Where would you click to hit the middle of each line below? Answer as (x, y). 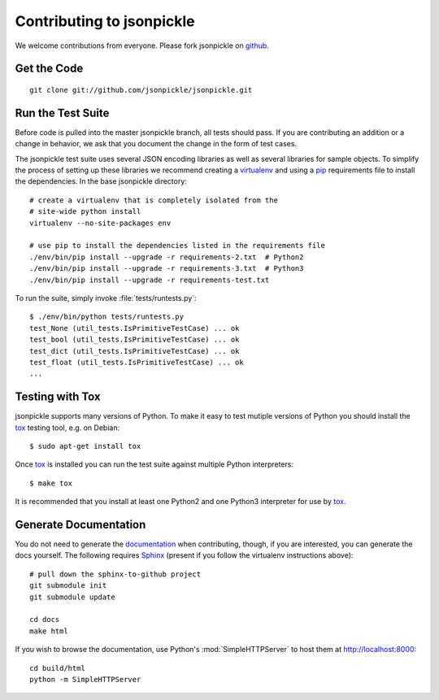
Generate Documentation (80, 524)
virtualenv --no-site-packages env (100, 223)
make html (49, 631)
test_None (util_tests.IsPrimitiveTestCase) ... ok (135, 328)
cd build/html (57, 668)
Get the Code (49, 69)
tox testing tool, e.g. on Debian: (67, 428)
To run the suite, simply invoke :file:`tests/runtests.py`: (106, 298)
